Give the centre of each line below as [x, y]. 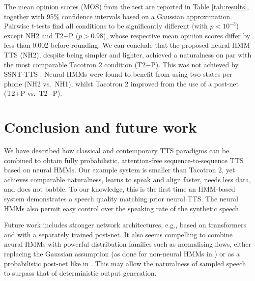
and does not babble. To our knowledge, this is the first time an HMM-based [120, 189]
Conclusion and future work [100, 127]
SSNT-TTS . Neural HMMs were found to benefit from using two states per [118, 74]
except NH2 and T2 [34, 35]
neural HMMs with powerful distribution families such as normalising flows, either [128, 244]
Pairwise [17, 26]
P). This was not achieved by [195, 64]
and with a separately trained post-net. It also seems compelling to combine [118, 234]
